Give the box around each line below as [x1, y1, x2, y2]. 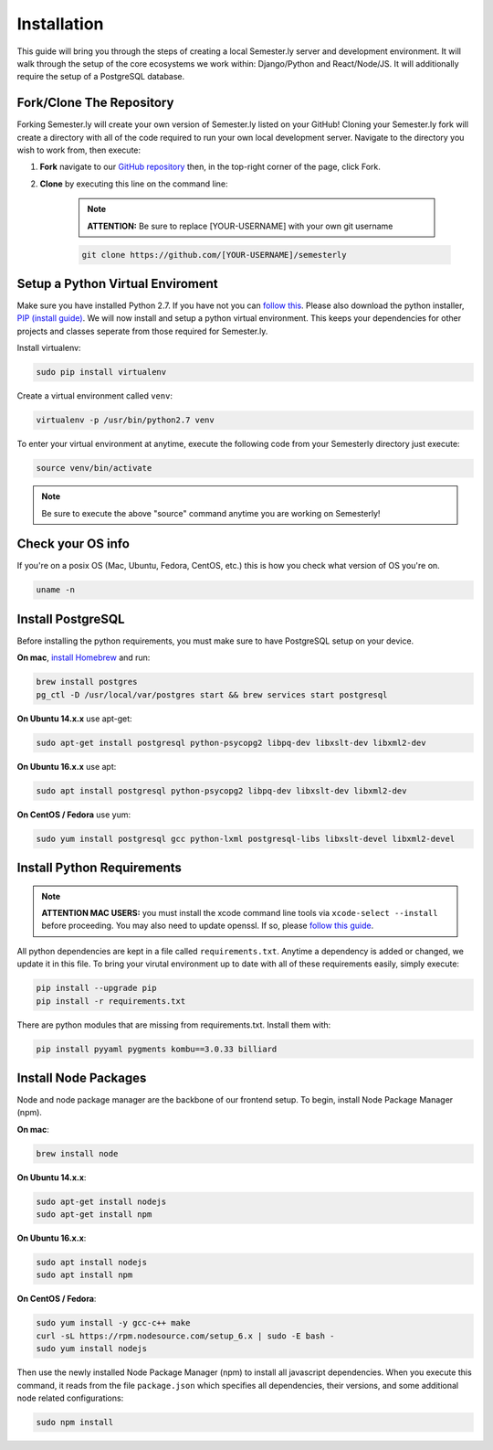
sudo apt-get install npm [36, 1210, 152, 1220]
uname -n [36, 585, 76, 595]
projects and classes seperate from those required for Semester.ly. [16, 325, 268, 336]
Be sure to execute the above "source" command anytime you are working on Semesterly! [41, 507, 381, 518]
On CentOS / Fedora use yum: [16, 809, 131, 820]
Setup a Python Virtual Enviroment [16, 275, 218, 292]
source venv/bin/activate [36, 463, 152, 474]
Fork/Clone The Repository [16, 95, 174, 111]
